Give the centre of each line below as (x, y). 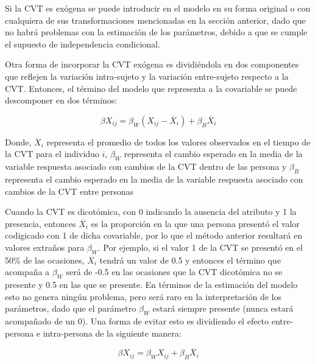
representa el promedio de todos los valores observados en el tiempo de (179, 142)
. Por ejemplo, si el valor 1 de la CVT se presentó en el (200, 247)
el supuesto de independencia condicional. (83, 44)
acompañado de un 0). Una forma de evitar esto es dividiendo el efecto (137, 321)
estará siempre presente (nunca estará (223, 308)
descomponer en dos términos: (61, 100)
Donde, (18, 142)
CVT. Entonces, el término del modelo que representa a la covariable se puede (151, 88)
